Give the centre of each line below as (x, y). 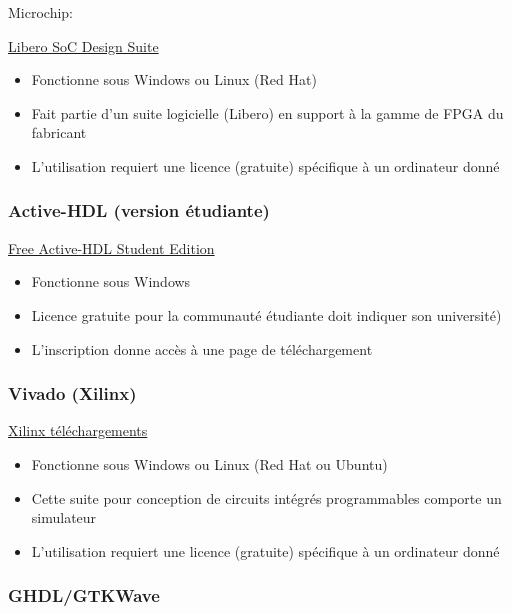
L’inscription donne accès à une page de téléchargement (202, 348)
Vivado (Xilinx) (72, 393)
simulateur (64, 517)
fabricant (59, 132)
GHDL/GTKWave (84, 595)
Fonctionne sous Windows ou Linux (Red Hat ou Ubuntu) (209, 463)
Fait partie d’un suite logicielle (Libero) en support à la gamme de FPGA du (267, 112)
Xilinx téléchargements (78, 430)
